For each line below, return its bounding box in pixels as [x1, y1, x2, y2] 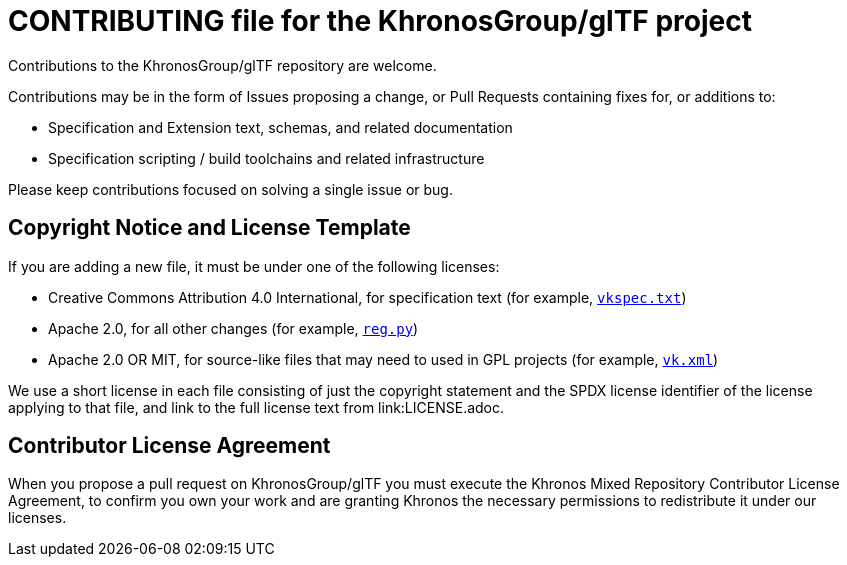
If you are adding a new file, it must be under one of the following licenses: [8, 257, 500, 275]
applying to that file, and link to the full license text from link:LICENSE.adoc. [8, 398, 505, 416]
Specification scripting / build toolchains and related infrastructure [48, 149, 485, 167]
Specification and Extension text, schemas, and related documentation [48, 118, 513, 136]
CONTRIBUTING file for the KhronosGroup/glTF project [8, 4, 752, 38]
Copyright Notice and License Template [8, 215, 411, 241]
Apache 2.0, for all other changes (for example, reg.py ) [48, 319, 419, 337]
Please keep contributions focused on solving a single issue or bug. [8, 180, 453, 198]
